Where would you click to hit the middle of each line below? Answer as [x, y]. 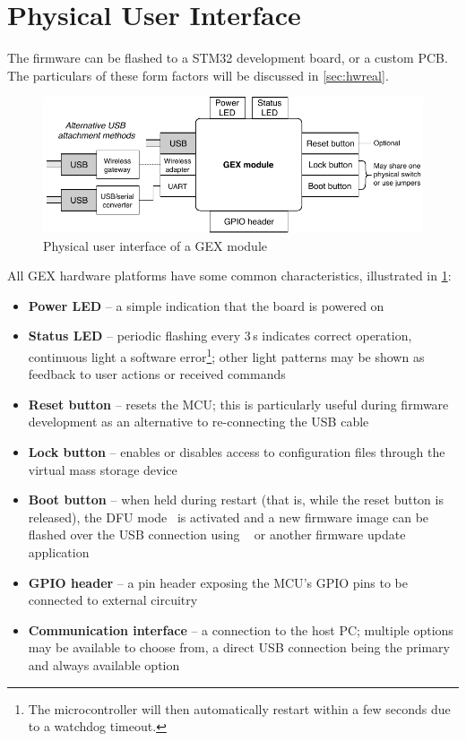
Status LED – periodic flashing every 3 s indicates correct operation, [220, 336]
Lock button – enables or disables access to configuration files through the [237, 452]
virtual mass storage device [103, 469]
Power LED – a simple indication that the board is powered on [206, 305]
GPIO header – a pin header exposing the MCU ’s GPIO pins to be [218, 582]
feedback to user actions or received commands [157, 374]
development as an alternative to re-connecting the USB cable [198, 422]
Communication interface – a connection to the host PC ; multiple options [241, 629]
